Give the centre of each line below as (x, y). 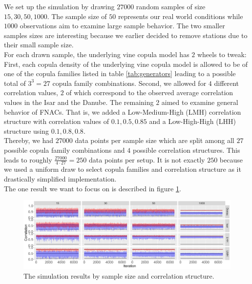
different (227, 83)
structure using (27, 131)
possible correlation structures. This (186, 150)
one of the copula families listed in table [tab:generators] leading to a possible (120, 73)
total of (15, 83)
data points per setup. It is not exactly (147, 159)
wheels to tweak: (222, 54)
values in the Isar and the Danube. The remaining (79, 102)
